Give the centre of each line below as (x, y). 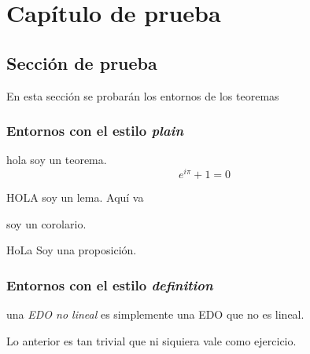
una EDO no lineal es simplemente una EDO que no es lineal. (155, 314)
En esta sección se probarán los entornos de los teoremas (143, 95)
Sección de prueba (82, 62)
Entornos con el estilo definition (110, 285)
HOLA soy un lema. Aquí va (75, 197)
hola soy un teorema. (57, 160)
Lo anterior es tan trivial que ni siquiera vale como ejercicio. (151, 340)
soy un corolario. (46, 223)
